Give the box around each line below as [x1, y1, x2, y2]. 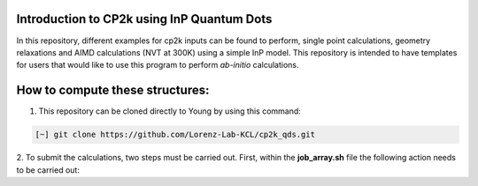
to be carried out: [16, 164, 80, 175]
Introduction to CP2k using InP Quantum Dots [16, 11, 273, 26]
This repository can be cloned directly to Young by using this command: [38, 106, 301, 116]
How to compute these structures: [16, 83, 210, 98]
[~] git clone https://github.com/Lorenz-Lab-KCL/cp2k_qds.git [35, 130, 316, 140]
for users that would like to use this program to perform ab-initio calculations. [16, 60, 299, 71]
